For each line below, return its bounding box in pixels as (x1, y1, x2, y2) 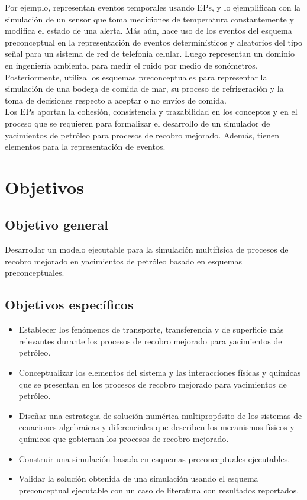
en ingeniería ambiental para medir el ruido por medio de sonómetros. (5, 59, 258, 71)
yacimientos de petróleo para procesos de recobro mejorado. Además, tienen (5, 128, 280, 141)
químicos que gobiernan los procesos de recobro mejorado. (18, 433, 229, 445)
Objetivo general (5, 215, 108, 234)
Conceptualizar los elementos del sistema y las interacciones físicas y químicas (18, 366, 301, 379)
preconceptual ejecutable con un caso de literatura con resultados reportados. (18, 483, 299, 496)
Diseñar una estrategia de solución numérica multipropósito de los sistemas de (18, 409, 302, 421)
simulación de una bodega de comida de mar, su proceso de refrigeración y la (5, 82, 284, 95)
